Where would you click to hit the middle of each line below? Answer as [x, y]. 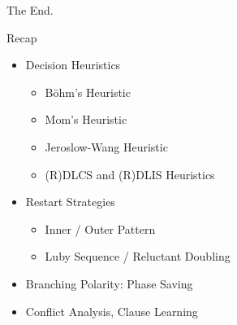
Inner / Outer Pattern [100, 228]
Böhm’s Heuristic [88, 92]
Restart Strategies [70, 202]
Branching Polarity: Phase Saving [109, 283]
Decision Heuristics [73, 65]
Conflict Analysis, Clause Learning [112, 311]
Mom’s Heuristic [86, 119]
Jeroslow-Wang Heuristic [106, 146]
